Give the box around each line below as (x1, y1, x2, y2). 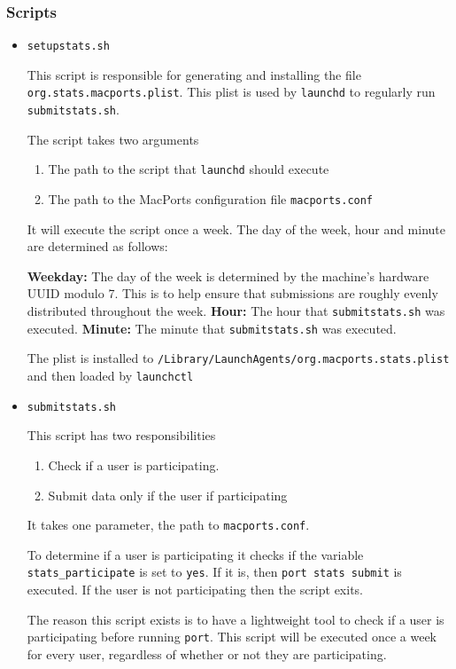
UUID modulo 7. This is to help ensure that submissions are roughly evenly (27, 284, 438, 303)
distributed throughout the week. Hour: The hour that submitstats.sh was (27, 302, 445, 320)
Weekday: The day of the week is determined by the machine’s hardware (27, 266, 429, 285)
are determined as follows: (27, 237, 168, 256)
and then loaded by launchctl (27, 366, 194, 385)
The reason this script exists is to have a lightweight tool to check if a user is (27, 610, 444, 628)
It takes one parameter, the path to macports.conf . (27, 516, 310, 534)
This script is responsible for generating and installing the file (27, 65, 361, 83)
